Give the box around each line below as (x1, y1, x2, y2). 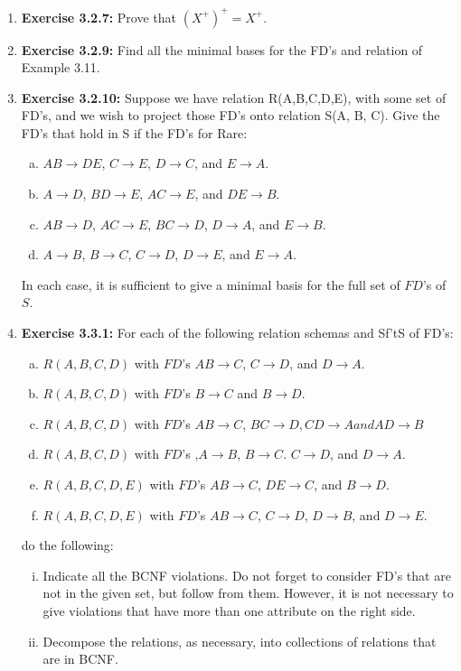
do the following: (21, 536, 114, 555)
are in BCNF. (42, 649, 118, 668)
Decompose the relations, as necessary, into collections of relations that (42, 631, 437, 650)
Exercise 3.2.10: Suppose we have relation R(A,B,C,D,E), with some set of (21, 88, 447, 107)
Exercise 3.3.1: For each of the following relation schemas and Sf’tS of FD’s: (21, 323, 454, 342)
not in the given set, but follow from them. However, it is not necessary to (42, 583, 454, 602)
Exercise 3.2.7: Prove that (21, 7, 177, 26)
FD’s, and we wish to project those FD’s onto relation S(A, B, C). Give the (21, 106, 440, 125)
